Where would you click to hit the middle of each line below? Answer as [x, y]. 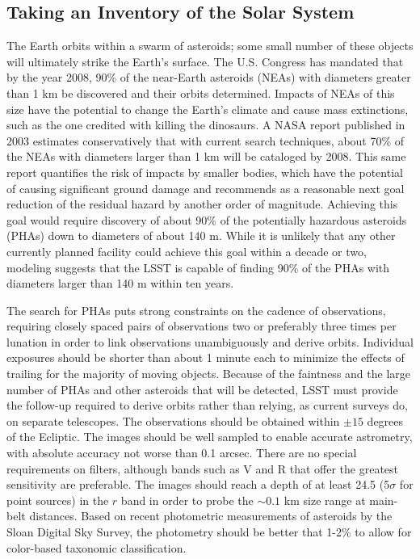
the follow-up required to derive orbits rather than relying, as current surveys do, [207, 405]
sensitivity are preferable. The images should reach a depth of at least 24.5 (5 [198, 484]
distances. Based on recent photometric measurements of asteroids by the [211, 516]
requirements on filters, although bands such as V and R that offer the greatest [203, 468]
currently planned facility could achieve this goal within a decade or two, [187, 251]
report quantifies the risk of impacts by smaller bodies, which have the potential [205, 172]
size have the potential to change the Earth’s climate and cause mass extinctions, [208, 109]
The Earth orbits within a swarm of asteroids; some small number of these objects [210, 46]
